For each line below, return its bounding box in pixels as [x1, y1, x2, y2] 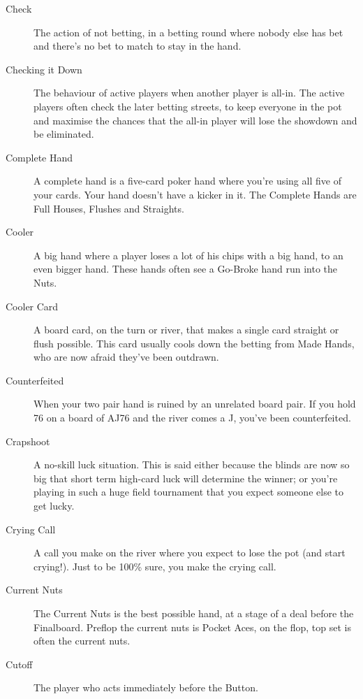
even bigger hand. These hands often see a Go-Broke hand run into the [34, 261, 338, 276]
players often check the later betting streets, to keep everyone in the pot [34, 99, 342, 113]
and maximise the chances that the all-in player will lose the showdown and [34, 113, 357, 127]
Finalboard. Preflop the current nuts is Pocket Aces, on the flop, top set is [34, 619, 351, 634]
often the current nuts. [34, 633, 131, 648]
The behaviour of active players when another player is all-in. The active [34, 85, 345, 100]
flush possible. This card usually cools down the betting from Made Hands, [34, 336, 355, 350]
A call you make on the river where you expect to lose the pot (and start [34, 545, 346, 560]
